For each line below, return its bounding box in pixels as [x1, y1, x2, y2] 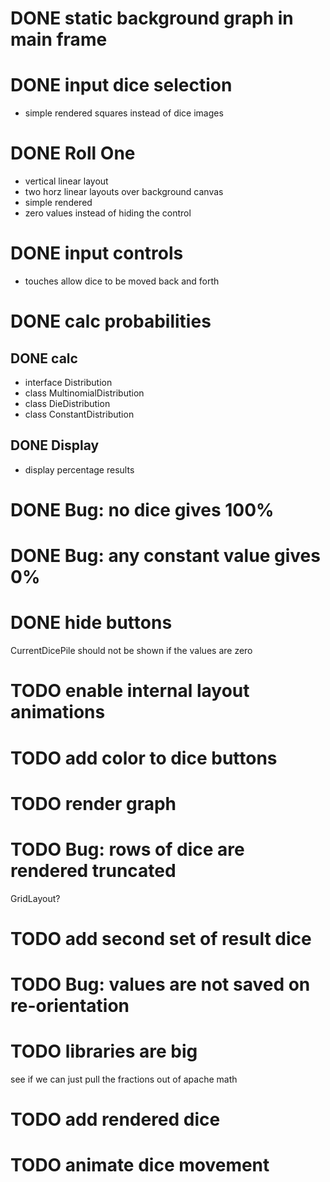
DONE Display [10, 437, 100, 454]
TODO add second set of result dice [10, 927, 312, 950]
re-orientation [10, 995, 130, 1017]
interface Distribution [24, 377, 113, 388]
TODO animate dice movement [10, 1154, 270, 1177]
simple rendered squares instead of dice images [24, 107, 224, 119]
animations [10, 701, 106, 724]
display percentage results [24, 463, 135, 476]
